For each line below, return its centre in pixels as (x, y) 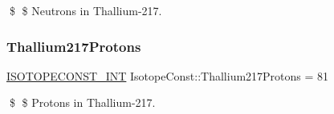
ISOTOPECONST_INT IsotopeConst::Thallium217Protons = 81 (168, 75)
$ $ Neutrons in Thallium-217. (86, 10)
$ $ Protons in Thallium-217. (82, 102)
